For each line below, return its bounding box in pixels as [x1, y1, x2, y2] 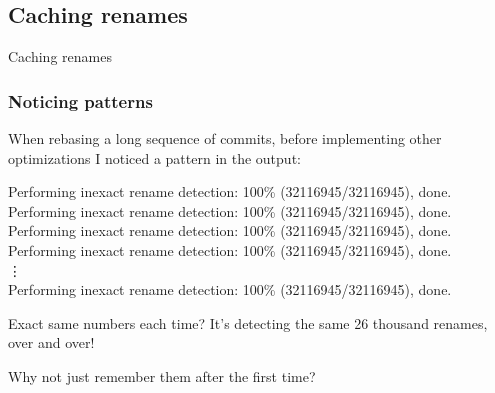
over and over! [8, 332, 95, 353]
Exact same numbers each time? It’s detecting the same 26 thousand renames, [8, 312, 488, 333]
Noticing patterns [8, 88, 153, 113]
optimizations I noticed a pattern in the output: [8, 147, 301, 168]
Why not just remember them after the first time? [8, 365, 316, 386]
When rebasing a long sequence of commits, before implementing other [8, 128, 442, 149]
